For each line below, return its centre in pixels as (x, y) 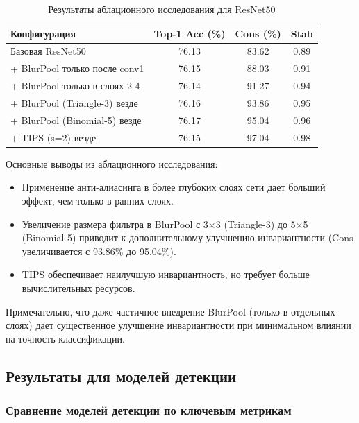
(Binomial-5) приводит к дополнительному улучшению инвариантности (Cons (187, 238)
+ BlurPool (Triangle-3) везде (74, 102)
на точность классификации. (65, 338)
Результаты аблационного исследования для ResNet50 (162, 9)
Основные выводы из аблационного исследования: (112, 163)
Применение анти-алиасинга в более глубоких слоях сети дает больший (174, 187)
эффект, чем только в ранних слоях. (98, 200)
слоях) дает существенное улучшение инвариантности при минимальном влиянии (178, 325)
